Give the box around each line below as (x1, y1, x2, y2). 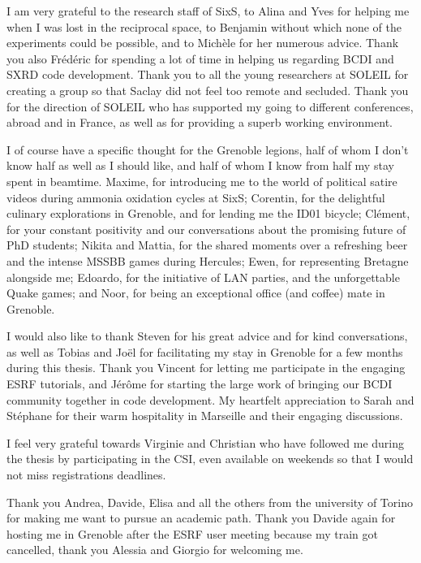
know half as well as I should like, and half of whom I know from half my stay (6, 157, 394, 174)
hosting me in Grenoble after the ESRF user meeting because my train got (6, 525, 378, 542)
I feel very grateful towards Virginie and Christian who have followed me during (6, 434, 405, 451)
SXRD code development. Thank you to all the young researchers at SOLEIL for (6, 66, 409, 83)
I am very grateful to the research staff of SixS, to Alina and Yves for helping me (6, 2, 410, 19)
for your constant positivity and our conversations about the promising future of (6, 220, 406, 237)
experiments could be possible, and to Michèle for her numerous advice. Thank (6, 34, 399, 51)
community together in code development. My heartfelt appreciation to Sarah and (6, 391, 415, 408)
